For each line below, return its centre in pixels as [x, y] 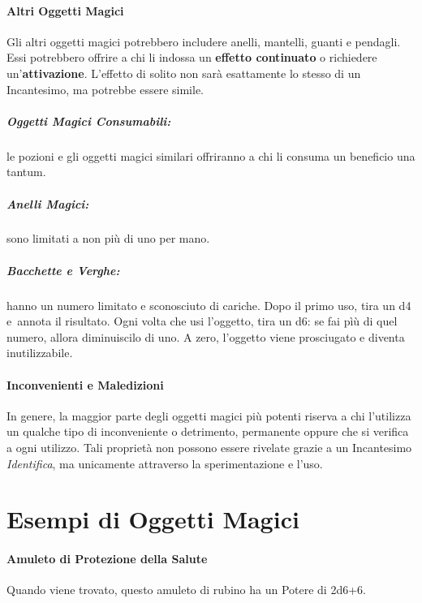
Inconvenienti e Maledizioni [85, 384]
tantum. [26, 172]
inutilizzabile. [40, 353]
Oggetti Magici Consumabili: [89, 121]
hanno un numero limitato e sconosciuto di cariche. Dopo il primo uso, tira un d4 [209, 305]
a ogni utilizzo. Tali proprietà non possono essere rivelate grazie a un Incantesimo [209, 447]
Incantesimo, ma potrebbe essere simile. [105, 89]
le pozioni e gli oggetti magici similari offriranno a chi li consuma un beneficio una [211, 155]
